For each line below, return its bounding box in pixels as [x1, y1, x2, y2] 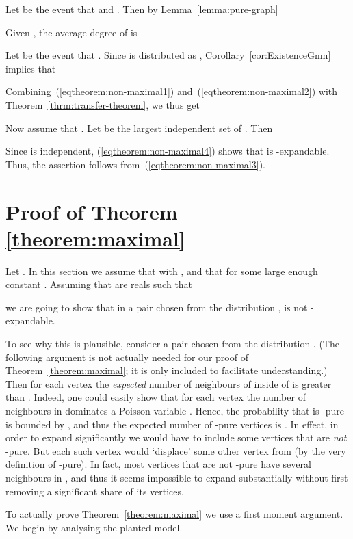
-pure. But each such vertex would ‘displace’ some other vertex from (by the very [5, 443, 346, 458]
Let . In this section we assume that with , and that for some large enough [5, 263, 318, 278]
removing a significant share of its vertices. [5, 484, 184, 498]
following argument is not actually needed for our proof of [5, 350, 248, 364]
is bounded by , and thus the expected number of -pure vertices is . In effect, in [5, 417, 339, 431]
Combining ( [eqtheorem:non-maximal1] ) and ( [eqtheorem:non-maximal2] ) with [5, 84, 338, 98]
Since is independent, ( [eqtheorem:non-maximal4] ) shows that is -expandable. [5, 144, 330, 158]
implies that [5, 61, 56, 75]
